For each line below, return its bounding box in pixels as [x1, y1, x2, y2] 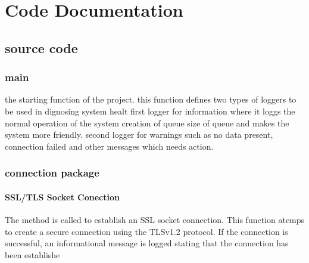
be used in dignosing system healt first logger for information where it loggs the [5, 104, 295, 117]
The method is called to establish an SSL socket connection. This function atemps [5, 213, 305, 225]
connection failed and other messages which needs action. [5, 140, 214, 152]
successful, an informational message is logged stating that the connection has [5, 237, 289, 249]
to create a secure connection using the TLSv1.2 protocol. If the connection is [5, 225, 288, 237]
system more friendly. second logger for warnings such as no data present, [5, 128, 273, 141]
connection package [5, 165, 99, 180]
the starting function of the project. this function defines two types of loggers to [5, 93, 296, 106]
